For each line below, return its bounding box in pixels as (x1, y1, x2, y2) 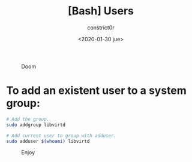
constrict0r (86, 24, 115, 31)
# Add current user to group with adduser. (6, 133, 117, 139)
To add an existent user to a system (6, 84, 187, 97)
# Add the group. (6, 116, 50, 122)
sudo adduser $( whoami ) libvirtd (6, 138, 90, 144)
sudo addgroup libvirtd (6, 121, 66, 128)
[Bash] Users (68, 4, 134, 18)
